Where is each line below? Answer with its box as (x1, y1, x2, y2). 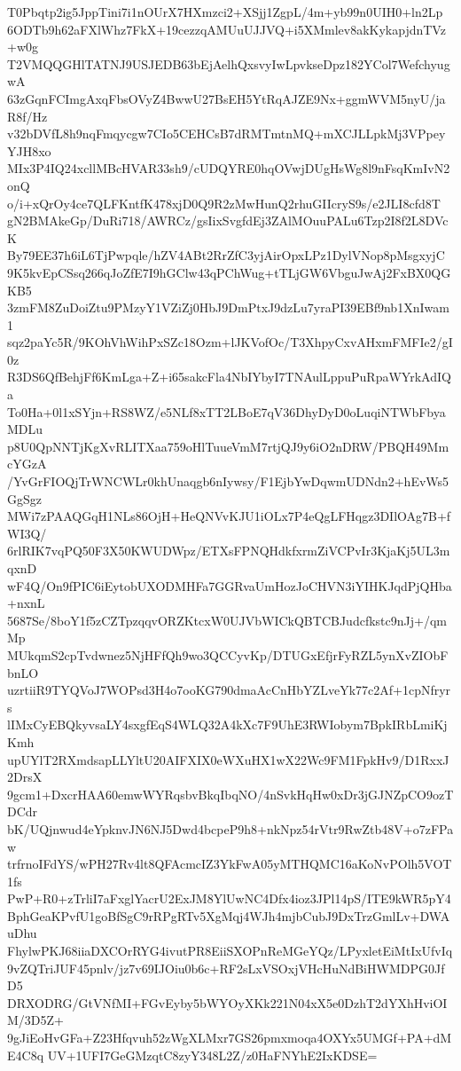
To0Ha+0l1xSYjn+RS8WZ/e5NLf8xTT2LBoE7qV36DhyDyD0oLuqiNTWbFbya (7, 402, 446, 421)
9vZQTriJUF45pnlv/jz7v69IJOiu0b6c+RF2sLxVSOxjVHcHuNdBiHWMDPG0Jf (7, 958, 445, 977)
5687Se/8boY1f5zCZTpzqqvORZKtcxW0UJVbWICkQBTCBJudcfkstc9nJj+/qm (7, 610, 447, 629)
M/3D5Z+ (7, 1011, 64, 1029)
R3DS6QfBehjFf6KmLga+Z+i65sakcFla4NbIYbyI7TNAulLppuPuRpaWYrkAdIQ (7, 367, 451, 386)
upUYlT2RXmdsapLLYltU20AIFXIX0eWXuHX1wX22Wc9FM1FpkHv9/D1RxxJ (7, 750, 449, 768)
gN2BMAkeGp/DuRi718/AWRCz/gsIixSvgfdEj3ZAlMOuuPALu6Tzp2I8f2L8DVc (7, 211, 449, 230)
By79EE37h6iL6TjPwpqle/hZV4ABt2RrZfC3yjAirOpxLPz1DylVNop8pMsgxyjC (7, 246, 445, 264)
